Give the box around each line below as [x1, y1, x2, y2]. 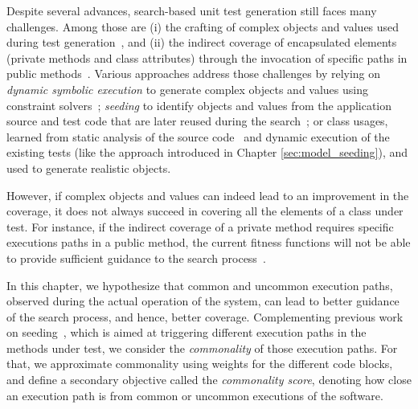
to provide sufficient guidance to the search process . [6, 249, 266, 266]
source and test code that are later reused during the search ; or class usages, [6, 112, 388, 129]
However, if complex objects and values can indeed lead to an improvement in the [6, 186, 409, 203]
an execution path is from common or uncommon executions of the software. [6, 387, 383, 403]
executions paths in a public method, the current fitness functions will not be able [6, 234, 411, 251]
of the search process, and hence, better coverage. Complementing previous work [6, 308, 404, 325]
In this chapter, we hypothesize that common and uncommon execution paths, [6, 276, 393, 293]
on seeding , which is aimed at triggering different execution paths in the [6, 324, 367, 341]
